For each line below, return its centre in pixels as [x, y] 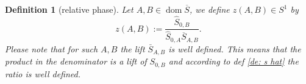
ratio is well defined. [43, 73]
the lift [133, 48]
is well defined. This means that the [235, 48]
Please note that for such [52, 48]
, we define [209, 9]
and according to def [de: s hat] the [233, 61]
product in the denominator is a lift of [76, 61]
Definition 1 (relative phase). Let [69, 9]
